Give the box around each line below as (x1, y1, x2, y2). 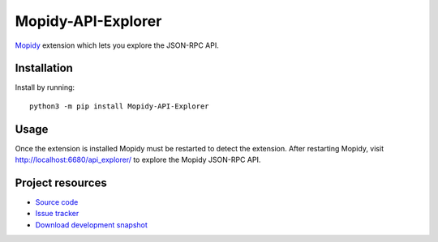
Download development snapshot (35, 219, 148, 230)
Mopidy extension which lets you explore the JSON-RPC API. (15, 40, 219, 50)
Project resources (15, 176, 107, 189)
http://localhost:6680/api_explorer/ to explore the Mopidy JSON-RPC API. (15, 155, 261, 165)
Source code (35, 197, 79, 207)
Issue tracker (35, 209, 79, 219)
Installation (15, 62, 73, 75)
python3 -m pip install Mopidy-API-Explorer (29, 101, 210, 111)
